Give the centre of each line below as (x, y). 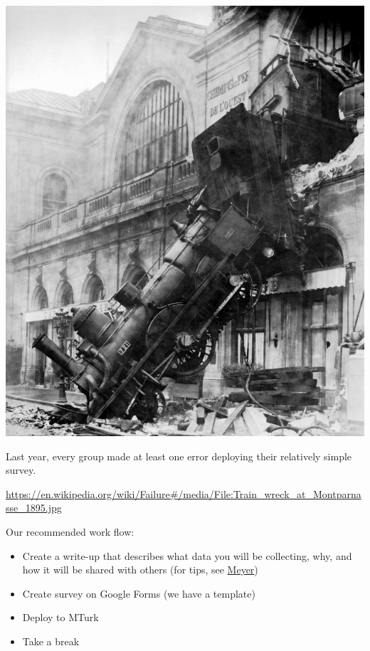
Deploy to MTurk (60, 617)
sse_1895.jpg (34, 508)
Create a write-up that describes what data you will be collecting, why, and (187, 555)
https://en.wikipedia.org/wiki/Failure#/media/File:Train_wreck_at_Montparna (184, 493)
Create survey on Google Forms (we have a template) (139, 593)
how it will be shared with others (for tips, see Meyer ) (140, 570)
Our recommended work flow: (70, 531)
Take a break (51, 641)
